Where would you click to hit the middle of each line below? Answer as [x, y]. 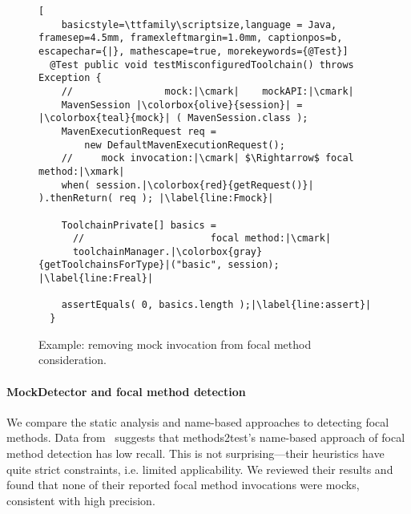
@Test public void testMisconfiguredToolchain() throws [202, 65]
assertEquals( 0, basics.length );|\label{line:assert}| [216, 305]
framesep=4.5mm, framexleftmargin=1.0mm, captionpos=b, [191, 38]
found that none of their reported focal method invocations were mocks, [183, 485]
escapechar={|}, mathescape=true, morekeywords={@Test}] [193, 51]
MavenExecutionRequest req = [139, 131]
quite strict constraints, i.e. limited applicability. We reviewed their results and [200, 469]
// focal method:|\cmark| [202, 239]
